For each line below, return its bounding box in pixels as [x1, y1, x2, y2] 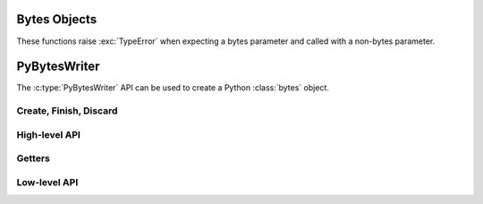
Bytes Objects [16, 12, 97, 27]
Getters [16, 152, 51, 165]
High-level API [16, 128, 80, 140]
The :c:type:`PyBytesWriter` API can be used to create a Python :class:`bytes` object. [16, 82, 330, 93]
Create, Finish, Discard [16, 105, 118, 117]
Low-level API [16, 175, 79, 188]
